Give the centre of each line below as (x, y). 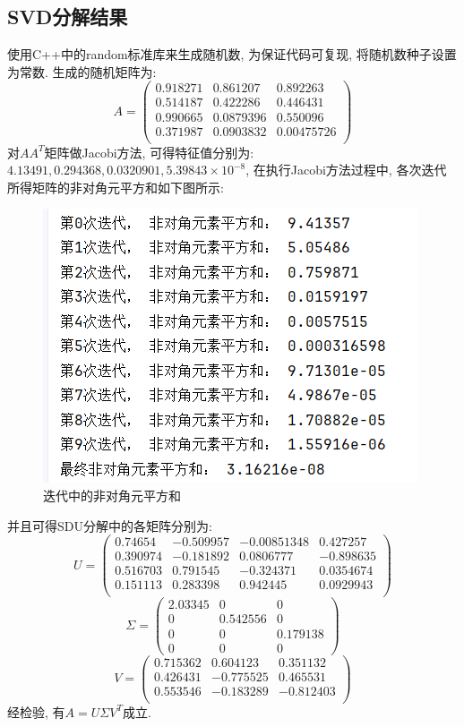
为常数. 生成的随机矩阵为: (82, 71)
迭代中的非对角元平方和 (112, 495)
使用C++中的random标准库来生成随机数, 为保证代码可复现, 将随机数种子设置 (232, 54)
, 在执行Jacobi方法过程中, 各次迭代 (346, 170)
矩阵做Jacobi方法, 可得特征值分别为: (149, 152)
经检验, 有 (36, 711)
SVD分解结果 (68, 17)
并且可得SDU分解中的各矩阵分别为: (110, 525)
